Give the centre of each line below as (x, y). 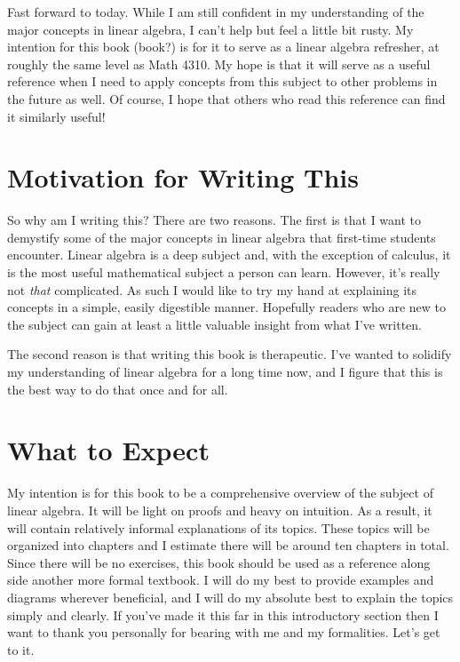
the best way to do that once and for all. (118, 389)
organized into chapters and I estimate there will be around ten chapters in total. (228, 545)
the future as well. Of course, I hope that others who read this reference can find (226, 98)
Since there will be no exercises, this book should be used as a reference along (219, 562)
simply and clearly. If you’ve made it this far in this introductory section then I (223, 614)
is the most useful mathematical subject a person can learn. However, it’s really (224, 272)
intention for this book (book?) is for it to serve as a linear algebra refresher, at (223, 47)
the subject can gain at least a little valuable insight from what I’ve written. (214, 324)
